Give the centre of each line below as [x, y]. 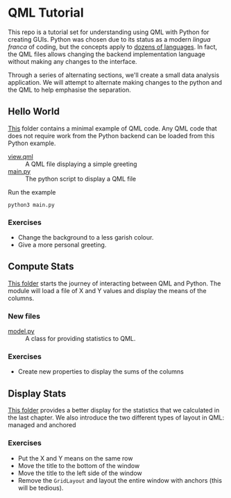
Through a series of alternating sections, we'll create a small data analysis [114, 75]
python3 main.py [31, 205]
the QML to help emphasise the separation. [69, 90]
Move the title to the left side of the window [80, 473]
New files [24, 316]
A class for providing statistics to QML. [80, 339]
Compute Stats [41, 266]
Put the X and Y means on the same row [75, 458]
